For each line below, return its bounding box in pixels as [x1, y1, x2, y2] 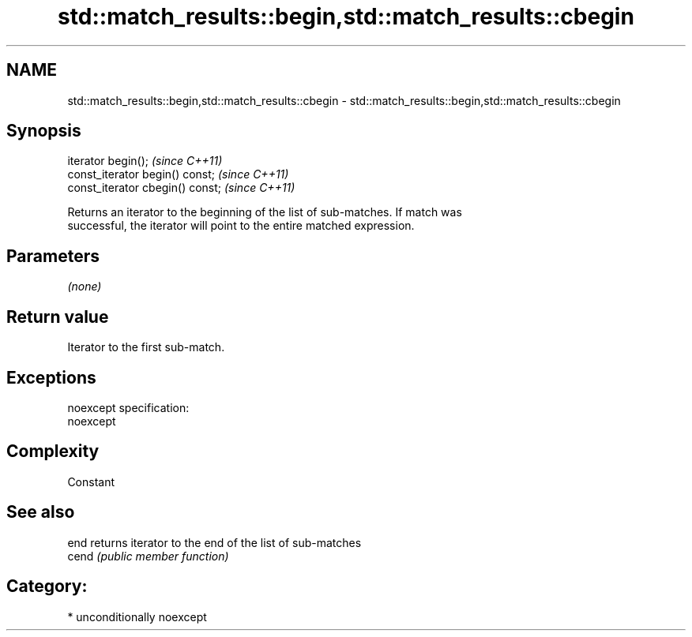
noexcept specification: [67, 400, 190, 414]
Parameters [6, 245, 100, 266]
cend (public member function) [67, 549, 229, 563]
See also [6, 502, 75, 523]
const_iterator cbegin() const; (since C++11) [67, 181, 295, 195]
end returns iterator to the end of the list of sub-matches [67, 535, 362, 549]
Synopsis [6, 121, 81, 141]
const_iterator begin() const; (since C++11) [67, 167, 289, 182]
